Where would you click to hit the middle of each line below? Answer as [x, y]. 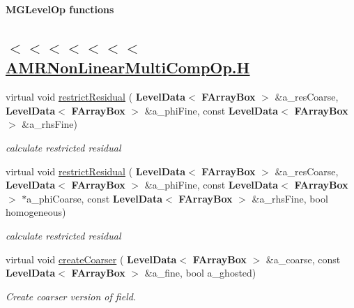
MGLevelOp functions [60, 9]
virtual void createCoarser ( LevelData [91, 259]
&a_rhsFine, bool [290, 198]
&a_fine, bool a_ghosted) [200, 273]
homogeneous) [36, 212]
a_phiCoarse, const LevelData [95, 198]
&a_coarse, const [303, 259]
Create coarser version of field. [71, 296]
